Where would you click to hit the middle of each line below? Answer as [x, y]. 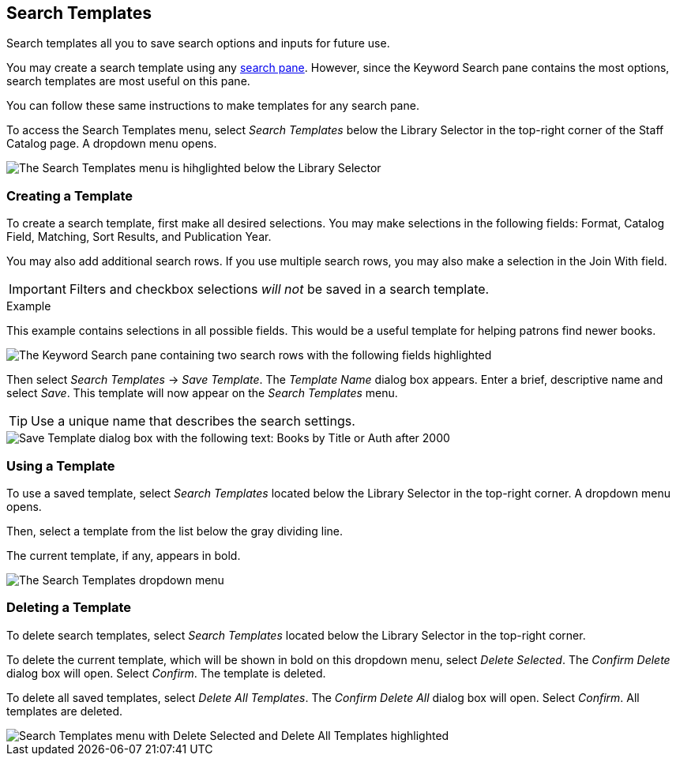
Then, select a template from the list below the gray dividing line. [175, 531]
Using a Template [61, 465]
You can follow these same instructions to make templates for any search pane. [213, 106]
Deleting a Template [69, 608]
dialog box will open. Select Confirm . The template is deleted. [166, 673]
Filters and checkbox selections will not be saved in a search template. [279, 289]
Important [38, 289]
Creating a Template [70, 195]
